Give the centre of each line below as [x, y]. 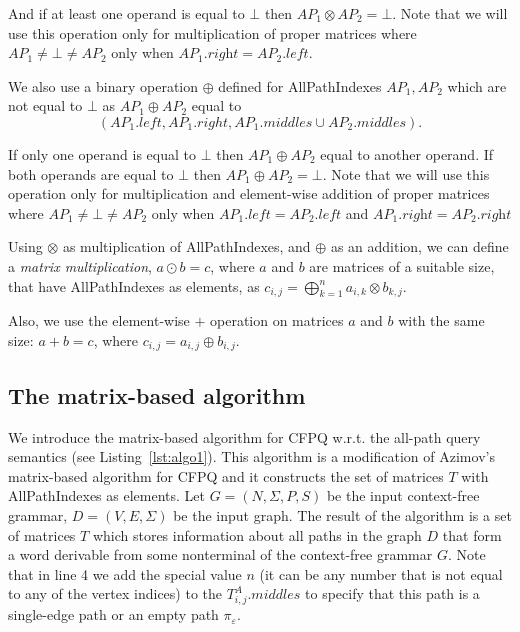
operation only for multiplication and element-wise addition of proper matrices [249, 193]
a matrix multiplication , [80, 265]
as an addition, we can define [419, 246]
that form [472, 534]
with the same [441, 320]
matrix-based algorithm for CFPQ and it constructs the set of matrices [226, 475]
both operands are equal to [91, 173]
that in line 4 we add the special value [125, 573]
